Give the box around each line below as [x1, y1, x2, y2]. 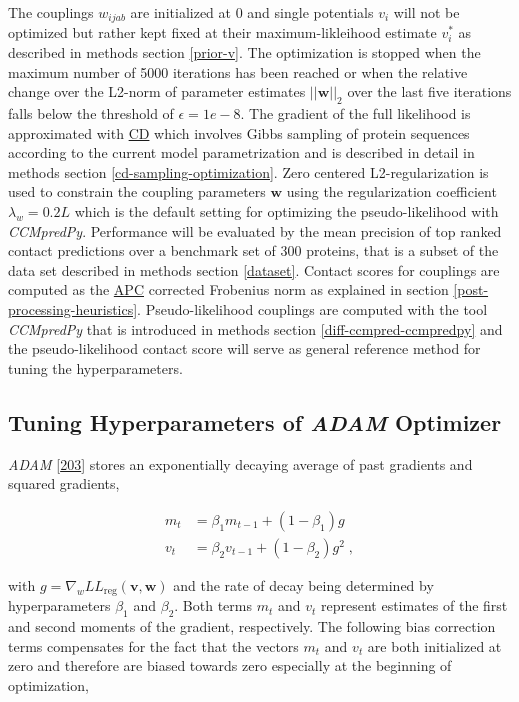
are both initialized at [367, 635, 502, 656]
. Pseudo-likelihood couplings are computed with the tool [137, 298, 488, 319]
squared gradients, [8, 473, 120, 494]
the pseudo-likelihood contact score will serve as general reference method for [8, 338, 481, 359]
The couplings [8, 2, 94, 22]
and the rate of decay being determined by [173, 574, 434, 595]
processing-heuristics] [8, 298, 138, 319]
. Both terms [174, 595, 252, 616]
